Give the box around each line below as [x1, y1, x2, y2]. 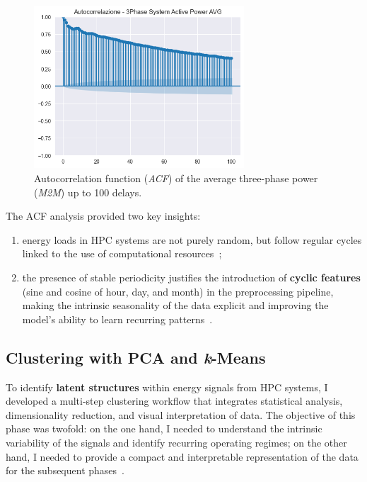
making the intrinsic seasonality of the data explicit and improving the [22, 298, 329, 313]
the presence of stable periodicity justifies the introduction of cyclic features [22, 270, 361, 285]
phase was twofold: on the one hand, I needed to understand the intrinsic [6, 421, 322, 436]
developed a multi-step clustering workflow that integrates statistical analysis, [6, 393, 343, 408]
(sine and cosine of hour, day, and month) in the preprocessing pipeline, [22, 284, 334, 298]
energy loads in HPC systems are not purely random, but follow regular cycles [22, 232, 362, 247]
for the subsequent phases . [6, 463, 124, 478]
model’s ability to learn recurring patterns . [22, 311, 213, 326]
